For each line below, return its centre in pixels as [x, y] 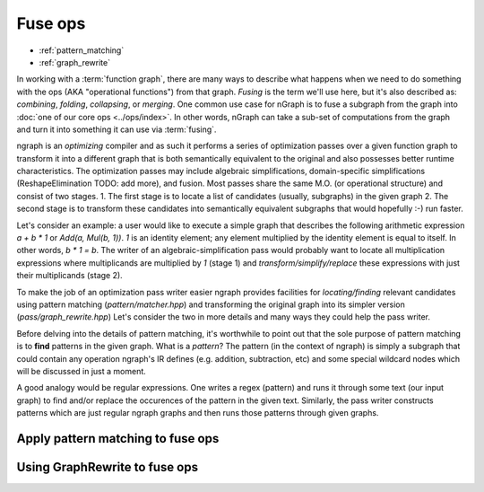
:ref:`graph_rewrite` [75, 62]
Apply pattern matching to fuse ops [118, 439]
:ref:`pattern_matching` [82, 50]
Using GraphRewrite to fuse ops [108, 467]
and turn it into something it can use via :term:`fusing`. [117, 129]
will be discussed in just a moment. [82, 371]
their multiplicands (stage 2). [69, 276]
